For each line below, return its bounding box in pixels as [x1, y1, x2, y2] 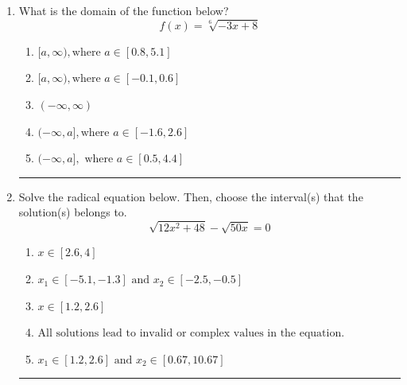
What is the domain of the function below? [18, 2, 229, 18]
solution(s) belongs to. [18, 204, 127, 220]
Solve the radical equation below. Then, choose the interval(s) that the [18, 188, 363, 204]
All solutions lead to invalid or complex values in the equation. [37, 328, 345, 340]
